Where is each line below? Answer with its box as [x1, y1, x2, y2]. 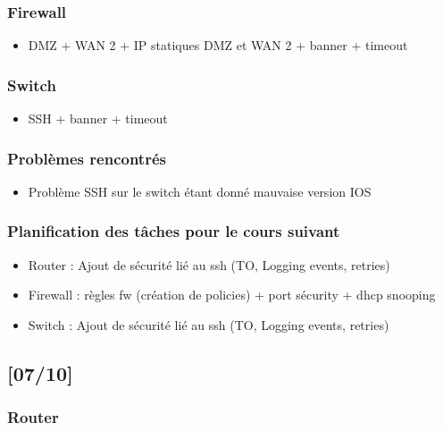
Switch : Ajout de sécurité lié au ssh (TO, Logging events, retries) [28, 315, 389, 334]
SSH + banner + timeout [28, 109, 168, 128]
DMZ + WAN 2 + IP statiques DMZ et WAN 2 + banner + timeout [28, 36, 408, 55]
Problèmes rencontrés [7, 147, 166, 169]
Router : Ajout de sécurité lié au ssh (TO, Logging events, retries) [28, 255, 390, 274]
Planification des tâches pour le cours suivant [7, 220, 340, 242]
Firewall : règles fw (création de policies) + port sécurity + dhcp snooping [28, 285, 436, 304]
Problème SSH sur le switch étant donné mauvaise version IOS [28, 182, 372, 200]
